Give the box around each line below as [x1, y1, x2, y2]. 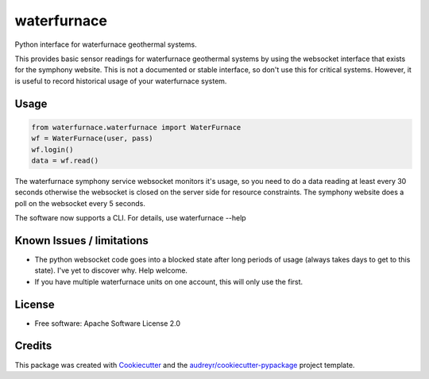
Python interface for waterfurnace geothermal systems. [14, 40, 198, 49]
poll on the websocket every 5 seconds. [14, 198, 146, 208]
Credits [14, 339, 52, 353]
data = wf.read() [31, 155, 99, 165]
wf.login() [31, 145, 74, 154]
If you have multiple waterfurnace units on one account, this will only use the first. [34, 277, 303, 286]
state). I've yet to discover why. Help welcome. [34, 266, 188, 275]
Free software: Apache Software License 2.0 [34, 318, 181, 328]
